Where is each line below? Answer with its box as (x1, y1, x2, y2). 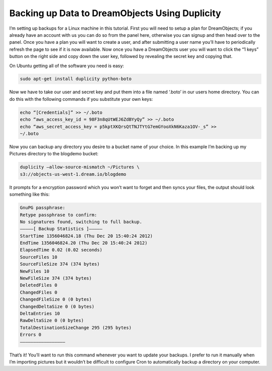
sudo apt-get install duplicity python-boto (20, 76, 132, 82)
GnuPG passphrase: (20, 205, 65, 211)
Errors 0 (20, 332, 42, 338)
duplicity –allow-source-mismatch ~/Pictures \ (20, 164, 140, 170)
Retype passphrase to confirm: (20, 212, 98, 218)
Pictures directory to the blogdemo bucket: (9, 151, 99, 157)
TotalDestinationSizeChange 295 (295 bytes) (20, 325, 132, 330)
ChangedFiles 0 (20, 289, 57, 295)
